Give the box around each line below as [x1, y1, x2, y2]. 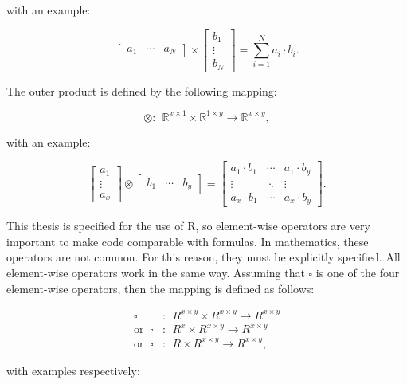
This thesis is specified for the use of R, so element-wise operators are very [6, 217, 370, 234]
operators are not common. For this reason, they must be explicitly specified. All [6, 249, 401, 265]
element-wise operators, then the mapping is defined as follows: [6, 280, 315, 296]
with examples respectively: [6, 362, 140, 378]
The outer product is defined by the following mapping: [6, 82, 277, 99]
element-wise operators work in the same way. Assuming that [6, 264, 305, 281]
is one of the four [315, 264, 400, 281]
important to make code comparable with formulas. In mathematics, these [6, 233, 369, 249]
